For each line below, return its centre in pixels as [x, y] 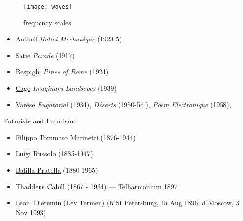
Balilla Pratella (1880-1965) [57, 170]
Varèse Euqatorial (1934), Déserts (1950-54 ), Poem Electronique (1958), [123, 104]
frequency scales [47, 22]
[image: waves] [48, 7]
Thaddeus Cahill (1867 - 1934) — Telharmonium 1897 [96, 186]
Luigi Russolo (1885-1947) [54, 153]
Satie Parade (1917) [45, 55]
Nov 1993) [31, 212]
